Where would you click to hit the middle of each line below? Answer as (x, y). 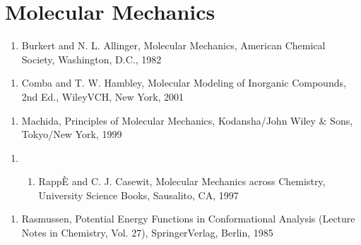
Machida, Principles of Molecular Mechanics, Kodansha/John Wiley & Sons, (187, 120)
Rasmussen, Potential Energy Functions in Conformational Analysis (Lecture (188, 219)
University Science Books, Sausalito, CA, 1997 (138, 195)
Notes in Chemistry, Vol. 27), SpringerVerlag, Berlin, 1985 (147, 233)
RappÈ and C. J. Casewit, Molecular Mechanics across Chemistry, (182, 181)
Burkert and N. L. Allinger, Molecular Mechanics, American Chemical (173, 45)
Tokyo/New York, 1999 (72, 134)
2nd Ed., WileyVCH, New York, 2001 (103, 96)
